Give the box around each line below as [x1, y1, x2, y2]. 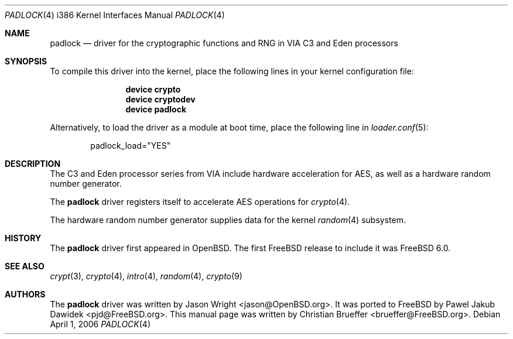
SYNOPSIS [5, 56, 47, 66]
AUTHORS [5, 289, 46, 299]
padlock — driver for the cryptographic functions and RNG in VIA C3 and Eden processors [50, 38, 398, 48]
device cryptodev [125, 94, 196, 104]
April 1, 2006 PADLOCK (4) [50, 319, 151, 329]
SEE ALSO [5, 261, 45, 271]
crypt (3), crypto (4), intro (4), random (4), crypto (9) [50, 271, 242, 281]
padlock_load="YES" [90, 141, 171, 150]
